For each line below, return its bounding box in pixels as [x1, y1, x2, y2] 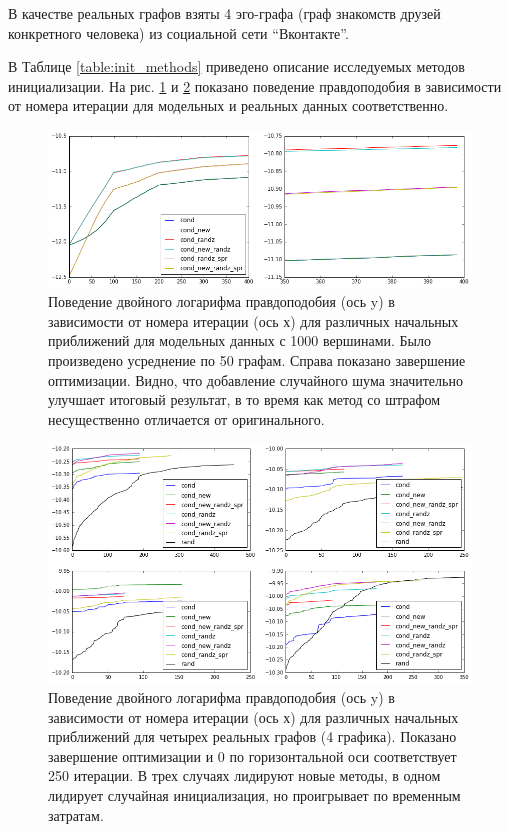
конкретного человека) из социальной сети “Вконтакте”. [8, 22, 349, 43]
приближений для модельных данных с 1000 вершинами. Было [48, 330, 432, 351]
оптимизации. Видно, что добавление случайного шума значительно [48, 369, 463, 390]
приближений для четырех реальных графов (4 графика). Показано [48, 726, 457, 747]
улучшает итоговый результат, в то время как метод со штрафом [48, 389, 441, 410]
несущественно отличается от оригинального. [48, 408, 325, 429]
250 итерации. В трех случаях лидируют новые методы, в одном [48, 765, 441, 786]
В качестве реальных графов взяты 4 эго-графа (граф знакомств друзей [8, 3, 441, 23]
